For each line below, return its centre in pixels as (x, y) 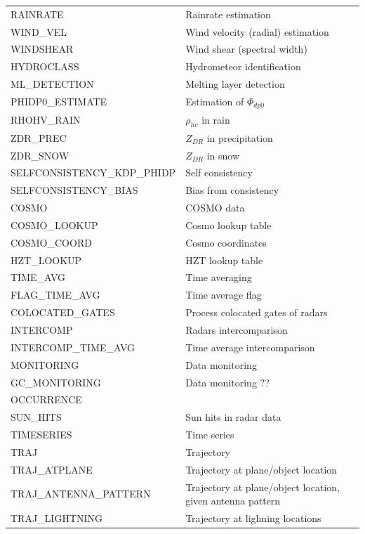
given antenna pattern (233, 501)
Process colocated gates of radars (257, 312)
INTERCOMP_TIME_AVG (73, 347)
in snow (223, 155)
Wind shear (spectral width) (246, 49)
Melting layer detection (235, 84)
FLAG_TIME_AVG (55, 295)
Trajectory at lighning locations (253, 518)
